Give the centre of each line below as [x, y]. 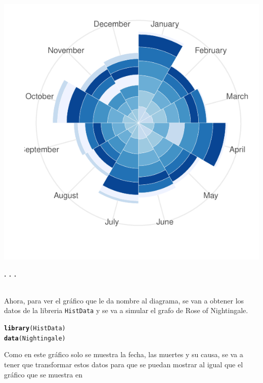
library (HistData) [35, 329]
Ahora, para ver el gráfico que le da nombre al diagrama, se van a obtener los [124, 300]
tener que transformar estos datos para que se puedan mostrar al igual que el [124, 364]
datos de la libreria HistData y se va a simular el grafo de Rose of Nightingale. [126, 310]
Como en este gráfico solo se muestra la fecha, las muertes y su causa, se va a [124, 354]
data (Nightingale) [35, 338]
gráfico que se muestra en [43, 374]
